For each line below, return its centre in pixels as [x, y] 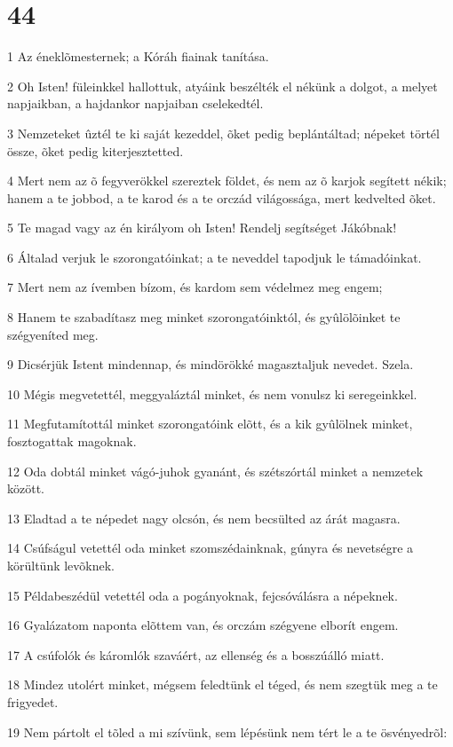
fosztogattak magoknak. [72, 441]
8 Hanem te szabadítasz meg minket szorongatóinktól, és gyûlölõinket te [204, 317]
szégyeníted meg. [53, 334]
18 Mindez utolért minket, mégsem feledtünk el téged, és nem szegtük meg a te [223, 684]
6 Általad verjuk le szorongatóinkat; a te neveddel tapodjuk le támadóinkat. [215, 257]
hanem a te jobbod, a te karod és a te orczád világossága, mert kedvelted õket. [222, 197]
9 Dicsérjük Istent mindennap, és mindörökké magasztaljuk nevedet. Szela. [211, 364]
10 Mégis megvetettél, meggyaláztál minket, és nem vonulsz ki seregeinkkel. [212, 393]
